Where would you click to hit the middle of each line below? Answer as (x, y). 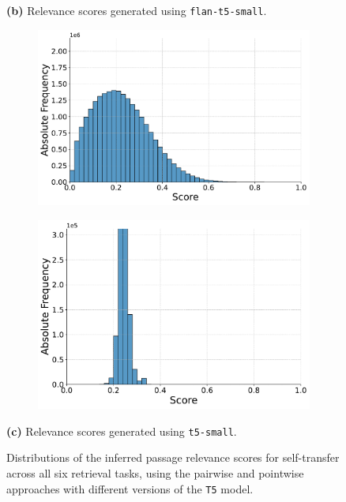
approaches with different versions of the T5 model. (130, 488)
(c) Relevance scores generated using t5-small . (122, 431)
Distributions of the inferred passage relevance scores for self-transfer (173, 457)
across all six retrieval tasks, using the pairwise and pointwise (155, 473)
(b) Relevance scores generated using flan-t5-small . (137, 10)
